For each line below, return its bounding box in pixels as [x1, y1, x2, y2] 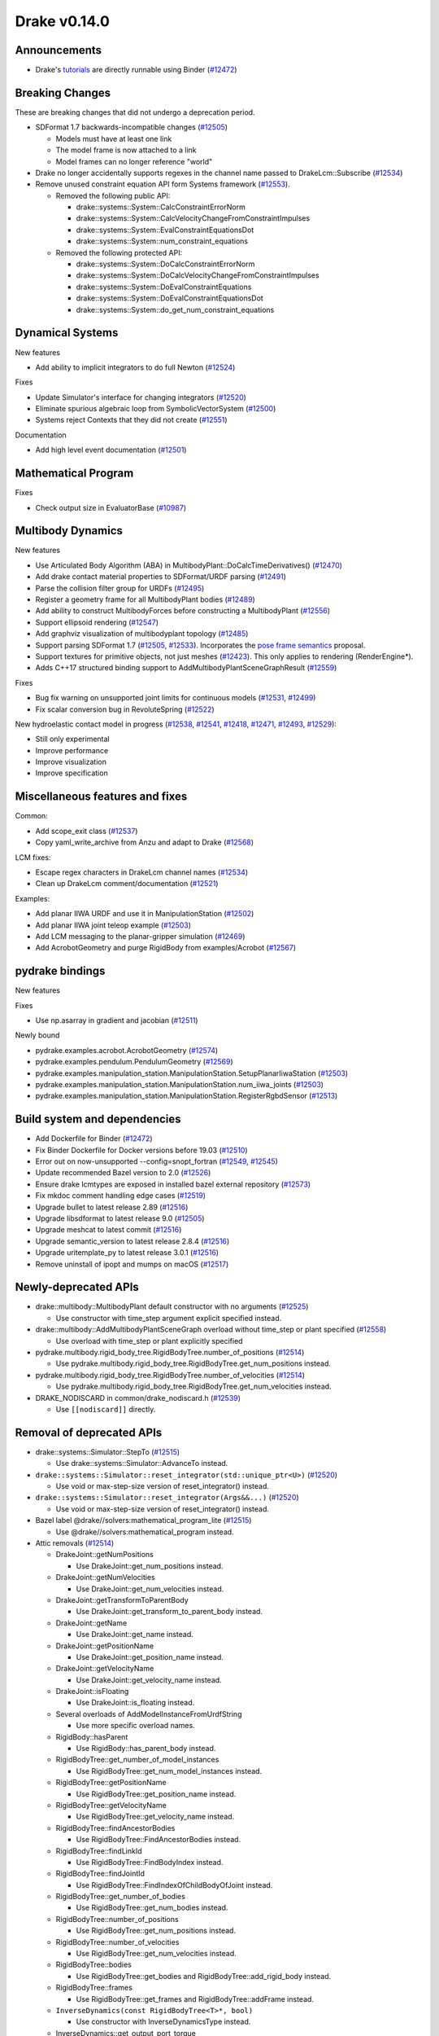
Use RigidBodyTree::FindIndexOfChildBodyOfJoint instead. [76, 1880, 273, 1889]
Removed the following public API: [55, 191, 171, 200]
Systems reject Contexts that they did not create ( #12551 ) [35, 415, 228, 425]
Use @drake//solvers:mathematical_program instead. [55, 1527, 235, 1537]
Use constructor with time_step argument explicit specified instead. [55, 1313, 282, 1323]
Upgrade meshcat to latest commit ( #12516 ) [35, 1225, 182, 1235]
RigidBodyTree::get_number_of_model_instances [55, 1755, 219, 1765]
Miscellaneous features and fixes [15, 790, 188, 804]
